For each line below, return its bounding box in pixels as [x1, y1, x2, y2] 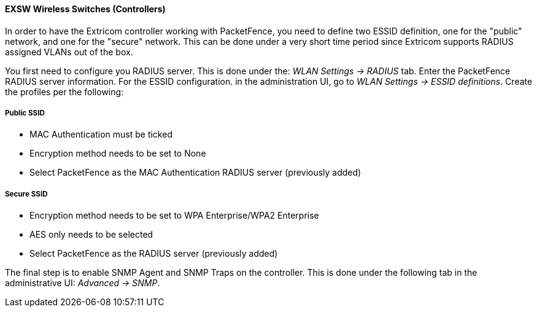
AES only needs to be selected [29, 229, 153, 240]
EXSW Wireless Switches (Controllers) [5, 4, 166, 14]
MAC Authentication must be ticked [29, 129, 172, 140]
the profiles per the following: [5, 86, 124, 97]
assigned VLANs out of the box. [5, 46, 133, 57]
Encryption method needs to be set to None [29, 148, 206, 159]
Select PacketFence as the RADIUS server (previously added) [29, 248, 278, 259]
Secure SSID [5, 189, 48, 198]
